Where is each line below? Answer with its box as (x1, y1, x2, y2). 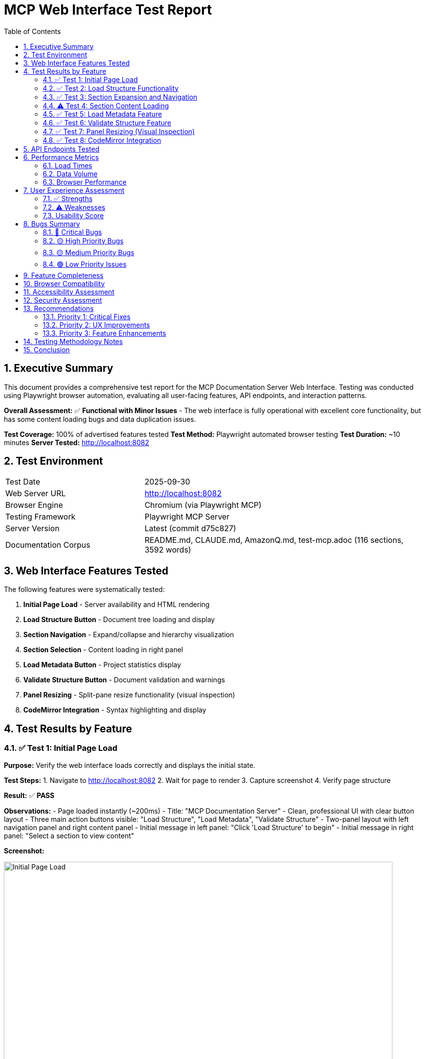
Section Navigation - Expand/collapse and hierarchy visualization (23, 630, 234, 639)
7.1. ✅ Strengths (43, 194, 93, 203)
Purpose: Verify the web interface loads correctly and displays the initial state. (4, 761, 255, 769)
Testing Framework (5, 512, 76, 522)
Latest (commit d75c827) (144, 523, 237, 534)
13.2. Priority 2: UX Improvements (43, 320, 150, 329)
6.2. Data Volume (43, 169, 98, 178)
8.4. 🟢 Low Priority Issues (43, 260, 127, 268)
